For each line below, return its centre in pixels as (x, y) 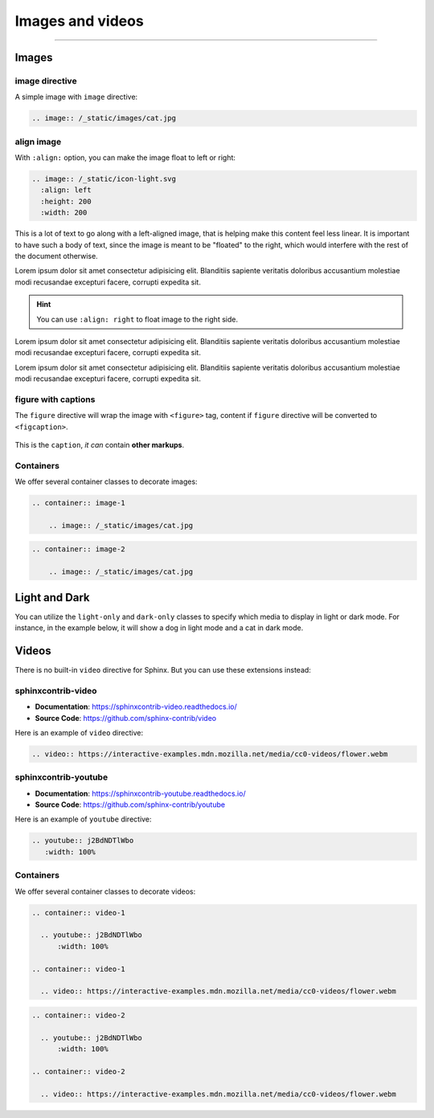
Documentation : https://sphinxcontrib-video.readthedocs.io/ (136, 706)
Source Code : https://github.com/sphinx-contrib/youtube (130, 805)
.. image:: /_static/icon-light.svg (104, 179)
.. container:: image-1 (79, 503)
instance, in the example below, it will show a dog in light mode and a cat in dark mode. (159, 628)
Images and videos (79, 21)
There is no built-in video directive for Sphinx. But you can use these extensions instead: (163, 670)
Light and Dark (52, 598)
